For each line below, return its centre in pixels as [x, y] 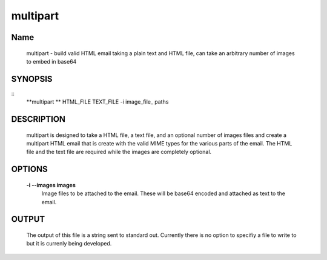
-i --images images [51, 185]
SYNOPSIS [32, 79]
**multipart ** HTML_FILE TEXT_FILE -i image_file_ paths [97, 102]
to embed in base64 [51, 61]
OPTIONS [29, 169]
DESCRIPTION [38, 119]
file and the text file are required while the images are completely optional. [119, 152]
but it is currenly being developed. [69, 244]
